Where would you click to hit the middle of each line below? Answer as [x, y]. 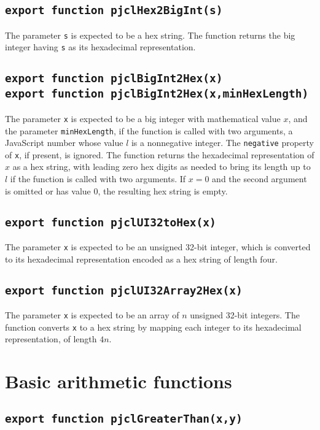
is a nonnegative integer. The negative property [223, 143]
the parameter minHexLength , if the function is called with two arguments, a [149, 130]
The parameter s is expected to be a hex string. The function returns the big [150, 35]
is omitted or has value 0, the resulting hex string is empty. [116, 190]
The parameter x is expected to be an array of [92, 315]
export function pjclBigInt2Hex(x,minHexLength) [157, 94]
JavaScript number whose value [64, 143]
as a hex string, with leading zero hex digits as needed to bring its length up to [162, 167]
